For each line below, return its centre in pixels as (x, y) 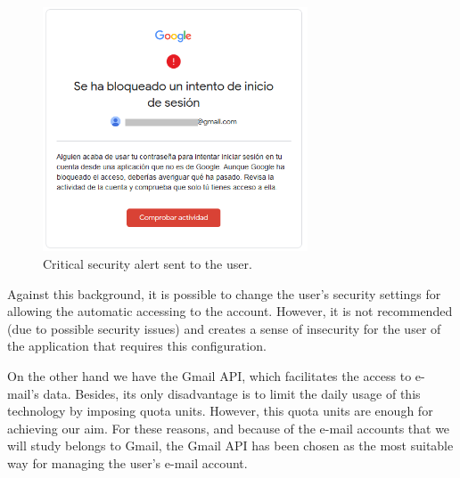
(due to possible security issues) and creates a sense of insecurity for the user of (224, 328)
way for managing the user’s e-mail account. (127, 462)
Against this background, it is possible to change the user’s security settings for (224, 293)
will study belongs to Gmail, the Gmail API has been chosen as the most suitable (230, 446)
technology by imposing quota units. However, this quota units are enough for (220, 411)
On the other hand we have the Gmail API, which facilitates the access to (209, 375)
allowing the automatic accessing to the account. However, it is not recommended (230, 311)
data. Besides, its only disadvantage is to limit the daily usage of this (232, 393)
